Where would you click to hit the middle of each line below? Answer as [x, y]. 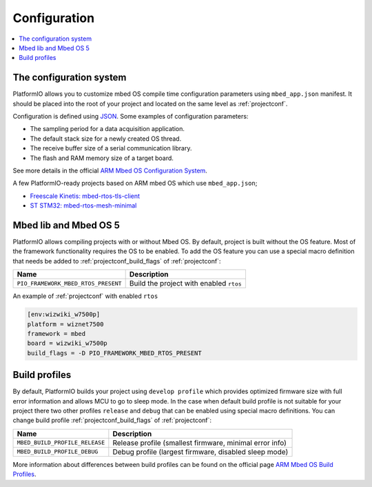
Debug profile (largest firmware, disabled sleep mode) [200, 452]
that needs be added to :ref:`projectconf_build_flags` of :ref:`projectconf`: [117, 261]
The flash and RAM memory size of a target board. [102, 158]
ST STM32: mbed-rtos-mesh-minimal [83, 206]
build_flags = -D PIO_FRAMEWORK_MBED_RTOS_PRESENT [115, 353]
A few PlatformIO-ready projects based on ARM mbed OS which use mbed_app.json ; [135, 183]
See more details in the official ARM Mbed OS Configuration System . [110, 170]
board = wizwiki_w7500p [68, 344]
